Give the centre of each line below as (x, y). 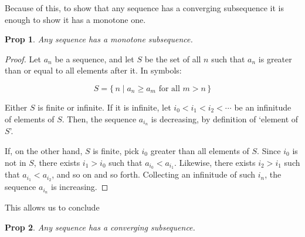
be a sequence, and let (94, 59)
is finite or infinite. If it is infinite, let (104, 107)
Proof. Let (23, 59)
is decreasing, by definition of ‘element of (225, 118)
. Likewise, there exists (215, 162)
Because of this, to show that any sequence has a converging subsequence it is (144, 8)
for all (169, 89)
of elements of (30, 118)
